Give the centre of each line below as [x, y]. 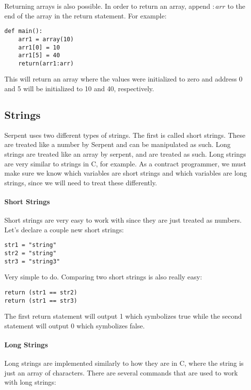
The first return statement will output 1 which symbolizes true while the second [123, 316]
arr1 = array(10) [46, 39]
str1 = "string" [31, 245]
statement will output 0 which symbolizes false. [75, 325]
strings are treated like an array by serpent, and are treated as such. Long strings [125, 154]
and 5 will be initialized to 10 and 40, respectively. [79, 89]
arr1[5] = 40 [39, 56]
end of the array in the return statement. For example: [86, 15]
